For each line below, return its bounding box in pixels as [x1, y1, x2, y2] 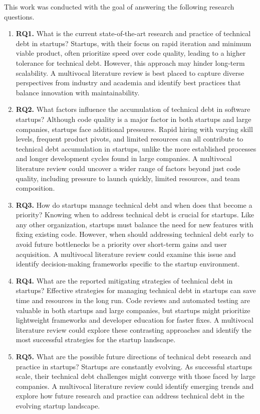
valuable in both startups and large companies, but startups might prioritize [16, 305, 250, 315]
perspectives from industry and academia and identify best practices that [16, 77, 241, 88]
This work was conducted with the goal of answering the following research [4, 2, 234, 12]
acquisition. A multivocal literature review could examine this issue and [16, 248, 236, 259]
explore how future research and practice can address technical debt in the [16, 390, 244, 401]
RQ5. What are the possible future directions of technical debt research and [16, 351, 251, 361]
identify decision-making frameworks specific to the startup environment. [16, 258, 240, 269]
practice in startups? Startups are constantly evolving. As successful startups [16, 361, 252, 371]
